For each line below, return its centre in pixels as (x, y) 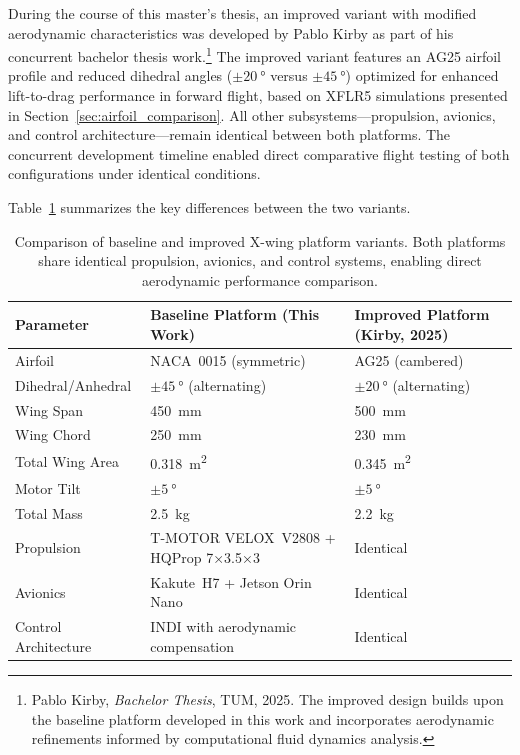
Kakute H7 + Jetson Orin (231, 581)
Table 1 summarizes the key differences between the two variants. (209, 207)
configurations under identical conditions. (134, 173)
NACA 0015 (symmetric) (228, 359)
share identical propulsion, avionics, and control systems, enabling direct (260, 260)
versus (289, 75)
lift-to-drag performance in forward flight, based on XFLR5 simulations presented (258, 95)
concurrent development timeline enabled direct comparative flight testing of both (259, 153)
